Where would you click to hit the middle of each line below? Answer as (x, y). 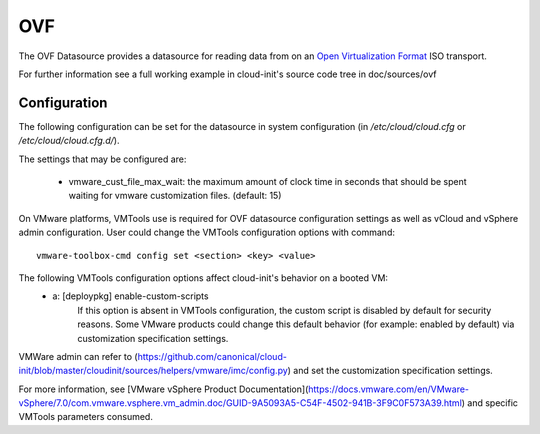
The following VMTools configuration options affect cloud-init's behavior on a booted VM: (203, 277)
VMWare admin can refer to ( (78, 356)
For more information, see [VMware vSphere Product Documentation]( (163, 389)
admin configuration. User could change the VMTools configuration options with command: (206, 232)
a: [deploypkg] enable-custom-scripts (130, 296)
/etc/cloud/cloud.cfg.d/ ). (69, 141)
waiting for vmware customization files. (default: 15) (175, 196)
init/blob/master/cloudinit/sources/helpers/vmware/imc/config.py (153, 371)
